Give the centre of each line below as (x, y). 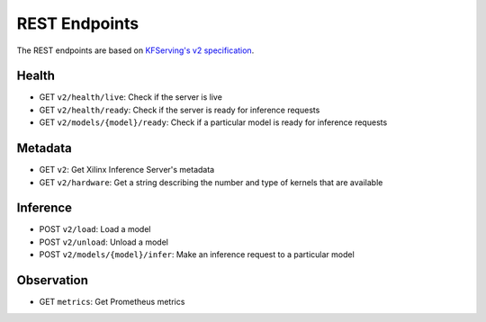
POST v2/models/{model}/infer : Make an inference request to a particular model (197, 255)
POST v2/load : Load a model (95, 229)
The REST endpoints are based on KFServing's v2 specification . (135, 50)
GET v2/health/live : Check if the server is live (130, 97)
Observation (53, 280)
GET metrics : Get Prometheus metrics (112, 302)
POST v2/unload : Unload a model (103, 242)
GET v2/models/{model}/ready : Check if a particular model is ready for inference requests (213, 122)
